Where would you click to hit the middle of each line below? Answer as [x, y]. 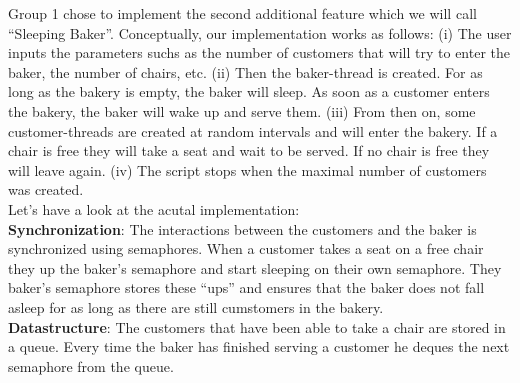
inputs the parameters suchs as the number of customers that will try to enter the [259, 52]
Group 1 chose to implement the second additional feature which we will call [242, 13]
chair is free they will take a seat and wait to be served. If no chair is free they [249, 150]
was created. [46, 189]
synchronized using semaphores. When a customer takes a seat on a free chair [246, 248]
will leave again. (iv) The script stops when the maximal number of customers [247, 169]
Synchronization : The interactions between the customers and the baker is [242, 228]
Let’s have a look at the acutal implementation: [154, 208]
